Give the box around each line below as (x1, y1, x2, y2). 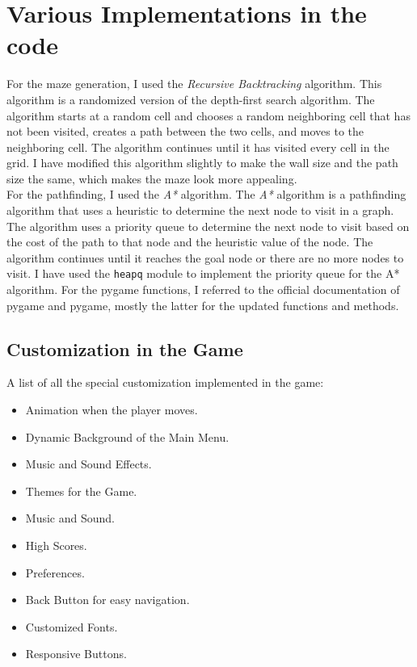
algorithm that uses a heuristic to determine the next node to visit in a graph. (6, 202, 394, 219)
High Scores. (25, 537, 87, 554)
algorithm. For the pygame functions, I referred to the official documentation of (6, 281, 400, 298)
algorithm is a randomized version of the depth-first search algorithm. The (6, 90, 375, 107)
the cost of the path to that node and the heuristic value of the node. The (6, 233, 373, 250)
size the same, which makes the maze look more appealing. (6, 170, 297, 187)
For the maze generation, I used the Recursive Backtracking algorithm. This (6, 75, 382, 92)
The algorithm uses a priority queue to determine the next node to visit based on (6, 217, 410, 234)
